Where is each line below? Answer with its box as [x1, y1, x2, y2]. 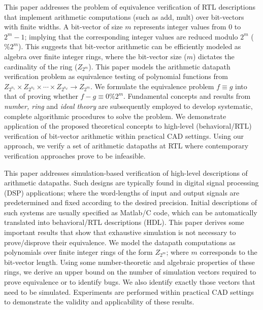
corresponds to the [200, 247, 257, 257]
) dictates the [192, 51, 235, 61]
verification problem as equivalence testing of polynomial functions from [4, 71, 228, 82]
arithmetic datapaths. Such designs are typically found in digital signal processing [4, 177, 259, 188]
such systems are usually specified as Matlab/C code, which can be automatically [4, 207, 257, 217]
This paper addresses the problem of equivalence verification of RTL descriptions [4, 2, 255, 12]
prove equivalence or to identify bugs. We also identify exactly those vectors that [4, 277, 255, 287]
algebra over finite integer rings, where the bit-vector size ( [4, 51, 187, 61]
